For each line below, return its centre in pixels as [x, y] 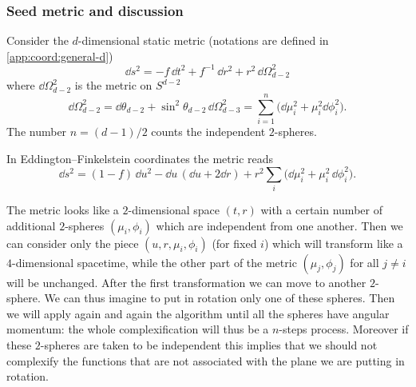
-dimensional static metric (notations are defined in [203, 40]
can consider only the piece [73, 243]
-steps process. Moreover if [344, 329]
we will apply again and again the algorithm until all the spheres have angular [198, 313]
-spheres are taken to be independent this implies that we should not [209, 345]
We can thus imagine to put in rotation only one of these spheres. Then [220, 298]
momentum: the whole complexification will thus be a [138, 329]
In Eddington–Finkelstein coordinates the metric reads [140, 158]
